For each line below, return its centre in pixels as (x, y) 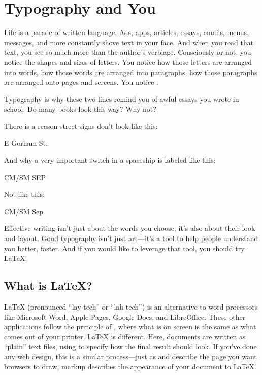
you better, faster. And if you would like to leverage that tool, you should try (124, 248)
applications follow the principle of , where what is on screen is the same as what (130, 327)
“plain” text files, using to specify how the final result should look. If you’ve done (130, 346)
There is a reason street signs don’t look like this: (81, 126)
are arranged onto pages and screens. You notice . (81, 82)
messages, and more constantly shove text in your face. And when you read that (129, 42)
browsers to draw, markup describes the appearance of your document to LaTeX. (130, 366)
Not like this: (24, 194)
